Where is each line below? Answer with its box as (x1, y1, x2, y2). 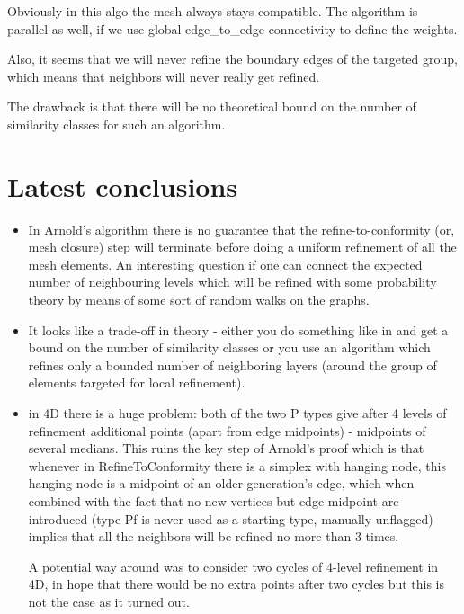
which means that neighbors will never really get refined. (7, 67, 320, 85)
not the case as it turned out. (28, 592, 190, 610)
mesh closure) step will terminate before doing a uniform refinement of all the (28, 237, 457, 256)
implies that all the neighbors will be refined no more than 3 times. (28, 527, 399, 546)
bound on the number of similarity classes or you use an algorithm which (28, 338, 431, 357)
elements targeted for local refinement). (28, 373, 245, 392)
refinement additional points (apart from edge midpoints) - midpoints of (28, 421, 426, 440)
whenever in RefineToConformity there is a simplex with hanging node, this (28, 456, 446, 475)
